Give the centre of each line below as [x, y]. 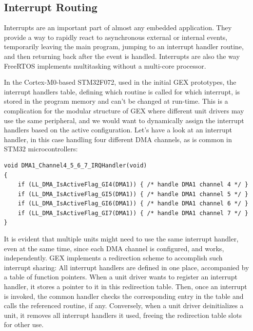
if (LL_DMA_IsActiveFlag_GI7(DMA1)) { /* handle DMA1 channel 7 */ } [133, 213]
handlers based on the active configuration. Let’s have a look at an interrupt [118, 130]
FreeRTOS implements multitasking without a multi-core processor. [105, 65]
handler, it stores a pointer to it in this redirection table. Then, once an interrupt [126, 286]
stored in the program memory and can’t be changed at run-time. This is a [116, 101]
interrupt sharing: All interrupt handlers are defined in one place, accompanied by [126, 267]
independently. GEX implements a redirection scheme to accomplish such [113, 258]
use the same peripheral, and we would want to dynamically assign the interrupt [124, 120]
